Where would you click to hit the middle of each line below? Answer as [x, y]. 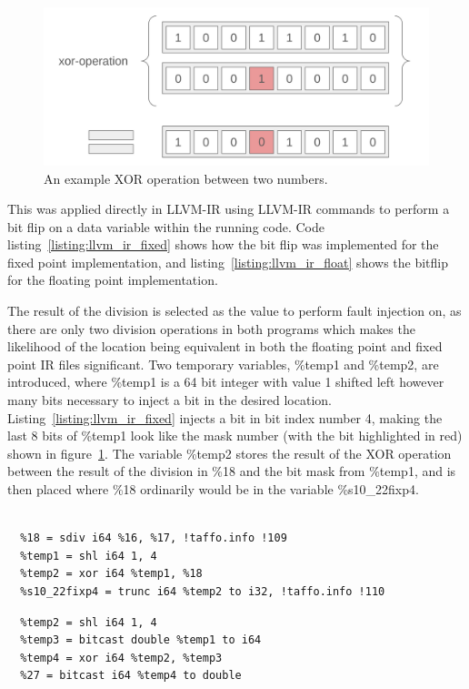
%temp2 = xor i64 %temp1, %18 [111, 574]
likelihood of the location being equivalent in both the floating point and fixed [225, 346]
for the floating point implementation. [113, 280]
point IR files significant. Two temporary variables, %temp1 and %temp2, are [223, 364]
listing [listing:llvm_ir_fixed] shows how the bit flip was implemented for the [223, 244]
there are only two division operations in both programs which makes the [211, 328]
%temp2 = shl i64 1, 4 [89, 622]
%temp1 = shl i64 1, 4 [89, 556]
